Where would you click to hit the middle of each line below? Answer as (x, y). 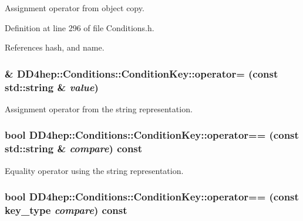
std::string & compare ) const (74, 148)
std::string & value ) (52, 87)
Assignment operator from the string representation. (99, 108)
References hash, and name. (55, 47)
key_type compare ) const (66, 210)
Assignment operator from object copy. (75, 8)
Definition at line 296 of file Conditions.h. (80, 27)
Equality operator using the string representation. (94, 170)
